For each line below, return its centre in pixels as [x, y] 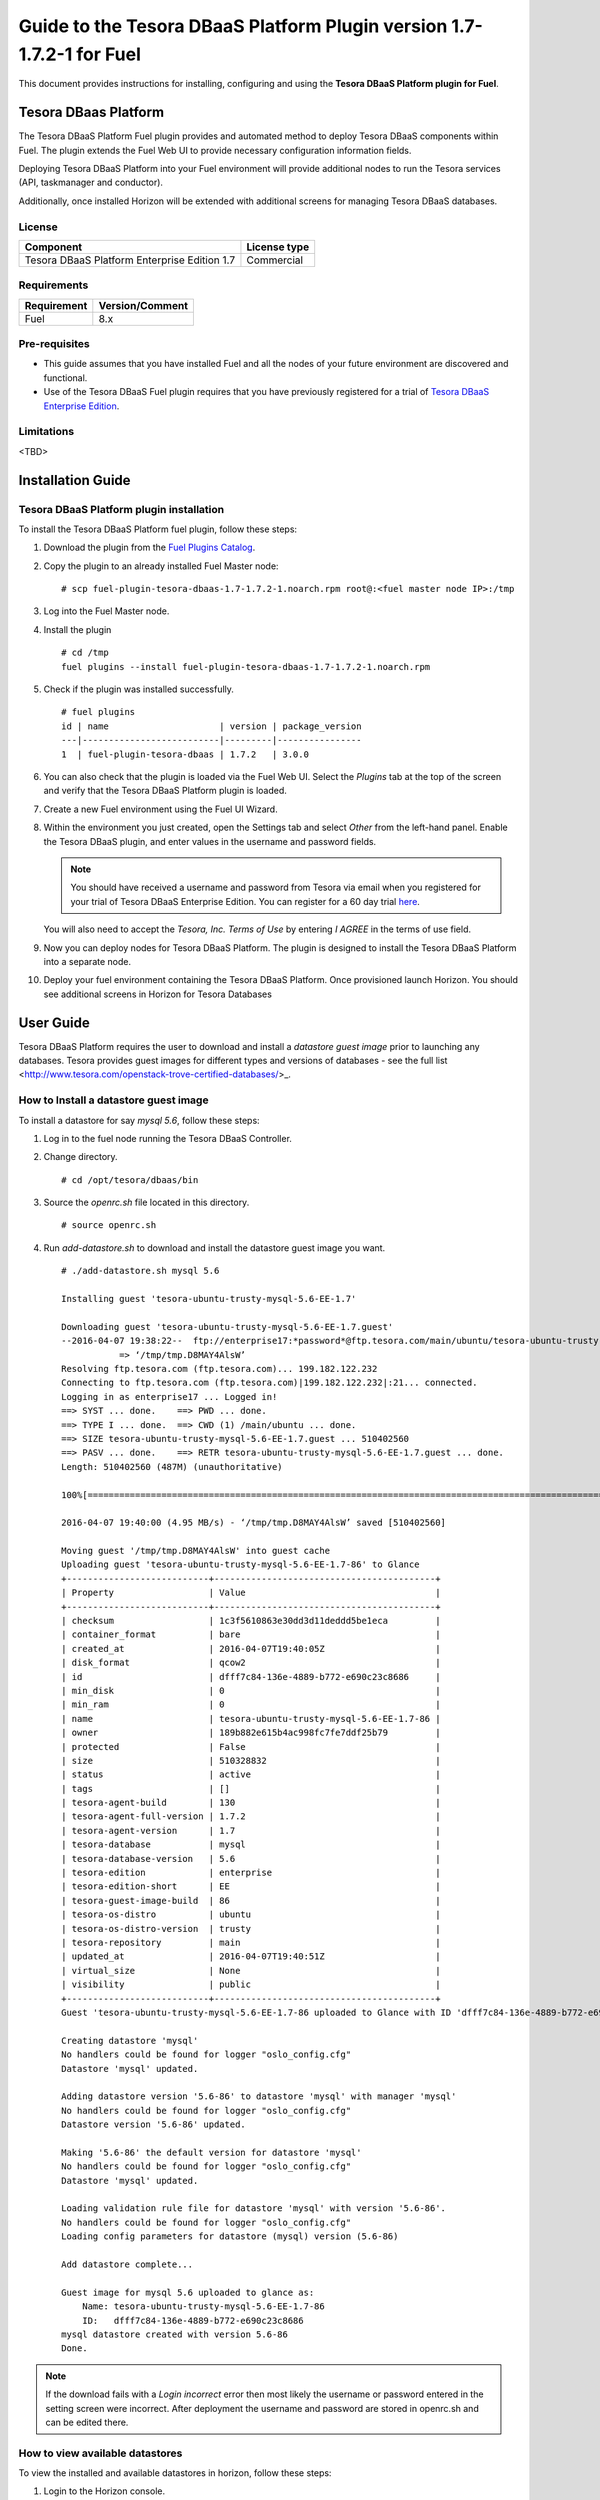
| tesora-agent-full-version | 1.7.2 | [251, 1816]
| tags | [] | [251, 1788]
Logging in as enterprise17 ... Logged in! [169, 1396]
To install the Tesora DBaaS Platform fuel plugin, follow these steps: [158, 529]
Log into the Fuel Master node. [106, 611]
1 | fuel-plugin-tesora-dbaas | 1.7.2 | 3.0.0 [185, 754]
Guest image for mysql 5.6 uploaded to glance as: [188, 2292]
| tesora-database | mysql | [251, 1844]
